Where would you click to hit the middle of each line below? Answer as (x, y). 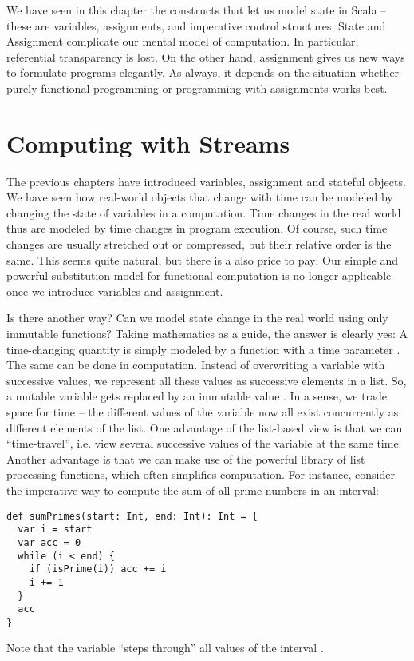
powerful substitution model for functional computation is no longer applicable (199, 275)
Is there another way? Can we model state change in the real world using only (197, 318)
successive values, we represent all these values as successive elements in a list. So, (207, 380)
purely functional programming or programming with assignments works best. (197, 88)
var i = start (55, 530)
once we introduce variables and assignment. (115, 291)
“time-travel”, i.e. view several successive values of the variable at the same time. (204, 443)
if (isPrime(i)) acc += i (98, 569)
